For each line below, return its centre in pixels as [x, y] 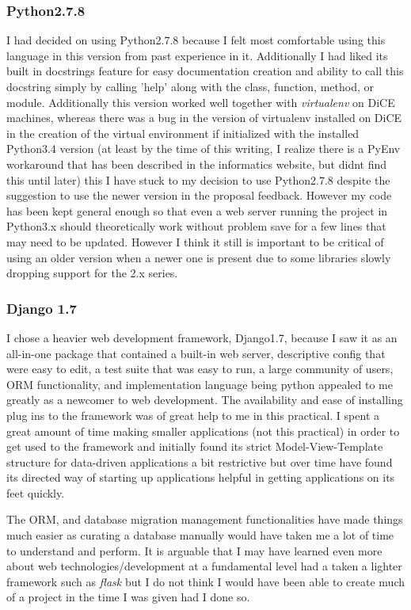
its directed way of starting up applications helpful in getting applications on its [201, 477]
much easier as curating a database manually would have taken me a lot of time [200, 535]
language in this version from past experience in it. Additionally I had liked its [197, 55]
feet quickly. [36, 492]
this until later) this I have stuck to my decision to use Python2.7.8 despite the [198, 179]
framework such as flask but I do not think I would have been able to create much [206, 581]
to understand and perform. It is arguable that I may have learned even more [194, 550]
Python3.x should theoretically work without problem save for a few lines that [196, 226]
